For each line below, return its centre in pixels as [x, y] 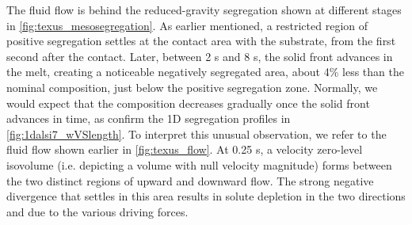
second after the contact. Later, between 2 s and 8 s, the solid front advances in [200, 56]
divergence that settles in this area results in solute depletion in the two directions [206, 196]
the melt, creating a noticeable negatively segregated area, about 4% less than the [205, 72]
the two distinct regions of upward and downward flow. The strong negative [190, 180]
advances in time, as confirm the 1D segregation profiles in [149, 118]
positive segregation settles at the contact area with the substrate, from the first [201, 41]
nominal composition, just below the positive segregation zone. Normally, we [192, 87]
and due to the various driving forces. [97, 211]
